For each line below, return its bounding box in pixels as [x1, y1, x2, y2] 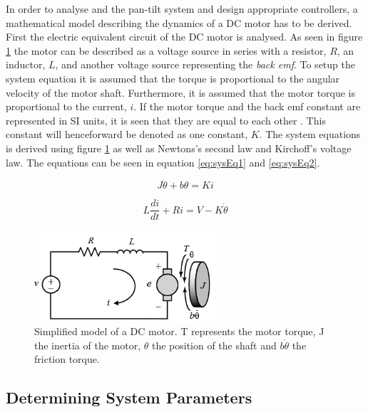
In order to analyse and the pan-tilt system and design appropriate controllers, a [6, 1, 358, 16]
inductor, [6, 57, 46, 72]
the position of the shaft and [151, 337, 277, 352]
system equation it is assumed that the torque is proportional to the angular [6, 70, 340, 85]
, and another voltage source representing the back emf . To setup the [55, 57, 355, 72]
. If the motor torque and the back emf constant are [133, 99, 361, 114]
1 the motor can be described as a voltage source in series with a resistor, [6, 43, 327, 58]
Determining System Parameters [6, 386, 252, 408]
